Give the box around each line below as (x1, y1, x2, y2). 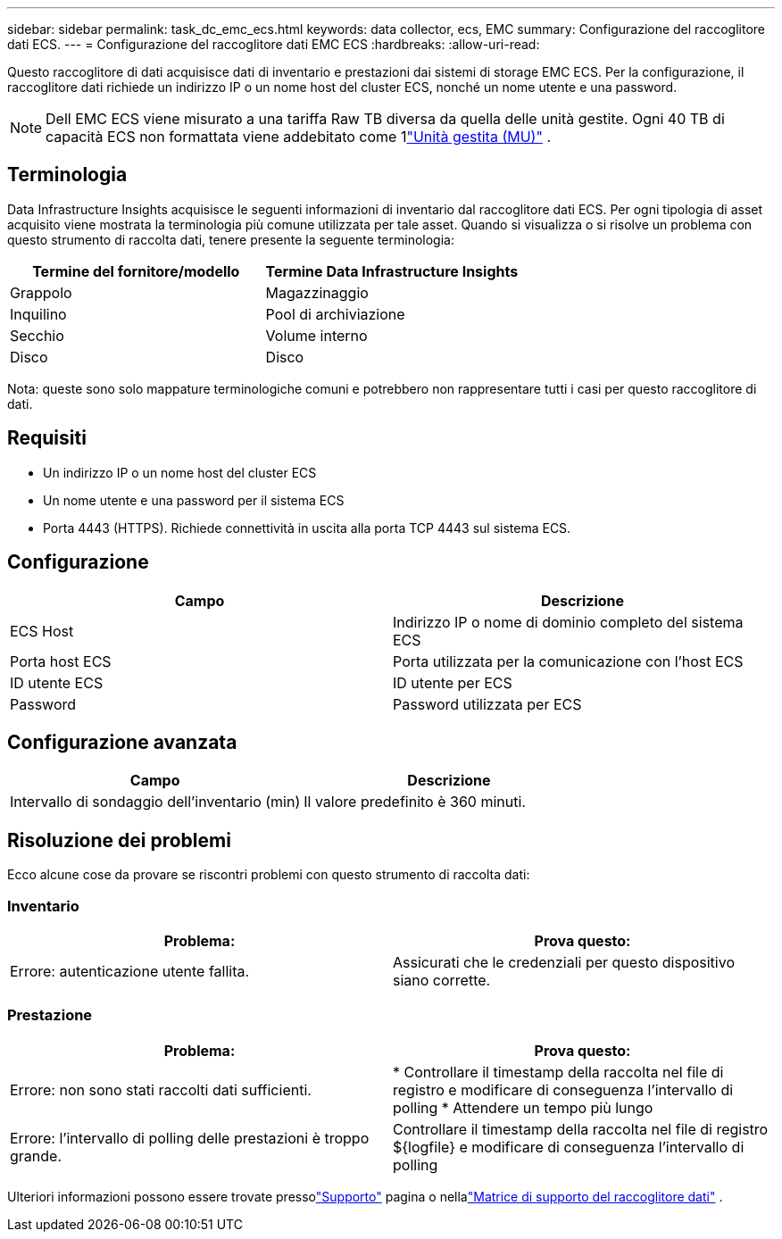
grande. (10, 1146, 62, 1165)
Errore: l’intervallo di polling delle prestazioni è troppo (10, 1128, 370, 1147)
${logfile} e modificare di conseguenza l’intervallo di (393, 1137, 745, 1156)
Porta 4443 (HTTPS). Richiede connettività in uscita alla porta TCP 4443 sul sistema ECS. (43, 520, 571, 536)
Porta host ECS (10, 652, 112, 670)
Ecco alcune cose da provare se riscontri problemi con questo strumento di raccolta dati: (7, 867, 530, 883)
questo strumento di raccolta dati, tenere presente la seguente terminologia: (7, 231, 454, 247)
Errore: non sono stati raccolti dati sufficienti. (10, 1080, 312, 1099)
